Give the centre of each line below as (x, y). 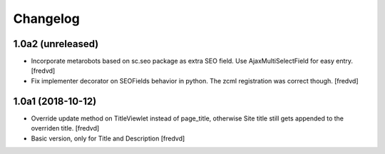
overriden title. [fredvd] (65, 128)
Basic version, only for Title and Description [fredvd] (108, 138)
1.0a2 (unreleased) (56, 44)
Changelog (46, 19)
